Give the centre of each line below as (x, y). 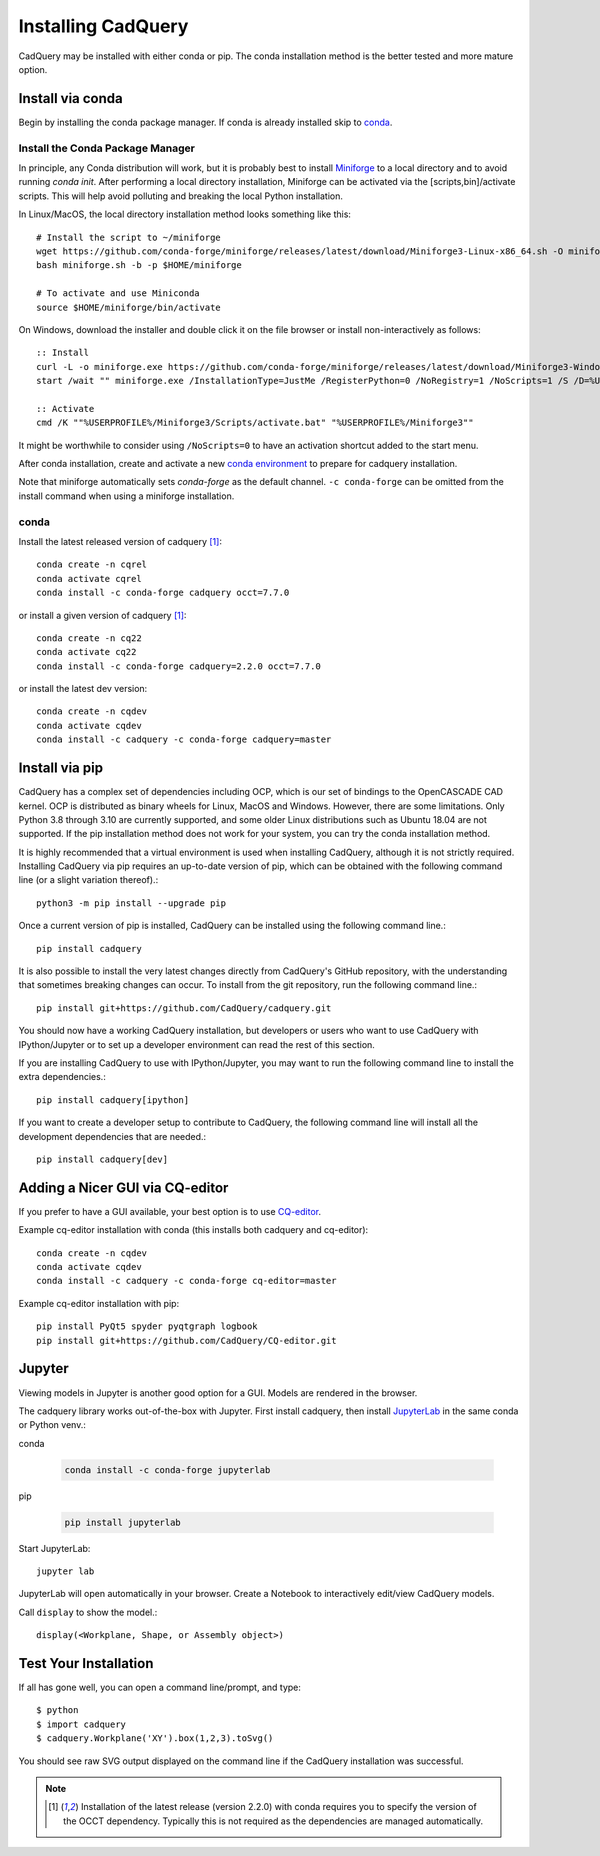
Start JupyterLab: (54, 1548)
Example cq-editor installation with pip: (99, 1303)
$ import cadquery (81, 1724)
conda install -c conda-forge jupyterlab (167, 1469)
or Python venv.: (52, 1425)
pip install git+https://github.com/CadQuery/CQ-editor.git (186, 1340)
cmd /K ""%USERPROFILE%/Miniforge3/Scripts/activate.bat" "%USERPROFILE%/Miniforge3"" (255, 423)
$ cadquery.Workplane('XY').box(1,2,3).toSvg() (155, 1738)
